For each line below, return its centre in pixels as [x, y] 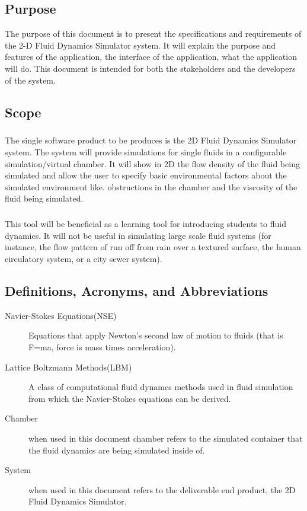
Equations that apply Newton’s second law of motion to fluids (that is [156, 335]
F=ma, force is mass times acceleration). [102, 347]
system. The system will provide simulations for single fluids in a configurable [146, 151]
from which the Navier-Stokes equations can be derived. [130, 398]
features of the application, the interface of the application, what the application [151, 57]
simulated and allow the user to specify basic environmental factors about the [146, 175]
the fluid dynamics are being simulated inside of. [117, 450]
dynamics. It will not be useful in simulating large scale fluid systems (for [138, 235]
